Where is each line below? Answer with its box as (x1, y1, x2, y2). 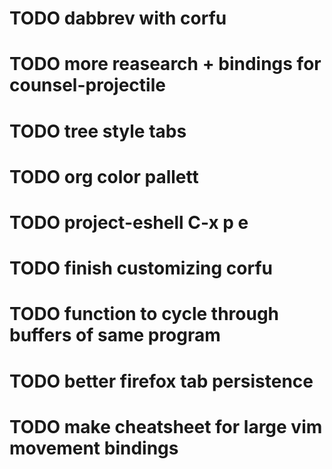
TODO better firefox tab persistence (9, 370, 314, 392)
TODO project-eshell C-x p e (9, 211, 249, 234)
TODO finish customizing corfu (9, 257, 273, 280)
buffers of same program (9, 324, 221, 347)
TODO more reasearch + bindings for (9, 53, 322, 76)
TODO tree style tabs (9, 120, 187, 142)
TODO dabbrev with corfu (9, 7, 227, 30)
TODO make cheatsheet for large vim (9, 415, 323, 438)
